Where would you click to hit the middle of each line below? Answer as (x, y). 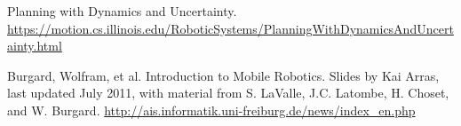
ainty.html (35, 46)
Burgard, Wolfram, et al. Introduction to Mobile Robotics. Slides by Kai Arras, (223, 75)
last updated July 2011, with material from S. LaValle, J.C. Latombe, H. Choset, (228, 93)
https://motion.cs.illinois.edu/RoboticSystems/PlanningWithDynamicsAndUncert (230, 28)
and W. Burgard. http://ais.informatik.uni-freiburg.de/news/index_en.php (211, 110)
